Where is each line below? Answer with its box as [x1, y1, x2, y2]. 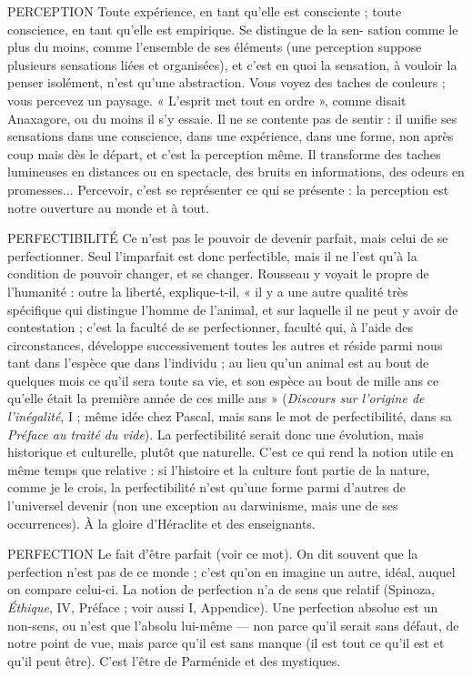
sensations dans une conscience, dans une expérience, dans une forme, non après [7, 126, 454, 146]
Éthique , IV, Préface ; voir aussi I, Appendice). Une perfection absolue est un [7, 598, 438, 616]
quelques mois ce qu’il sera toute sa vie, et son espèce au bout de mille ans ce [7, 370, 439, 389]
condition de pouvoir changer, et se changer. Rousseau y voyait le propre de [7, 264, 429, 283]
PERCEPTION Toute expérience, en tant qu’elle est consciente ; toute [7, 2, 402, 20]
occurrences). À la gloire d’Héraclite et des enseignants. [7, 513, 316, 532]
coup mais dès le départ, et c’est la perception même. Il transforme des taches [7, 144, 441, 163]
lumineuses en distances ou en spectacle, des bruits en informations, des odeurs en [7, 162, 465, 181]
